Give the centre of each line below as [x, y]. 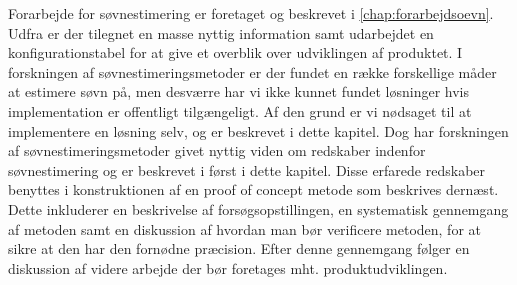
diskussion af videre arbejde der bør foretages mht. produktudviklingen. [228, 267]
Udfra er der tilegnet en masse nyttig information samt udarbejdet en [221, 32]
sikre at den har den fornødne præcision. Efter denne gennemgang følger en [239, 248]
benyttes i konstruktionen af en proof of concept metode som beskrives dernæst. [253, 189]
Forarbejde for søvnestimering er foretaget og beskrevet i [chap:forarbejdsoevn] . [251, 13]
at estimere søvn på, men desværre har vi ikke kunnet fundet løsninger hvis [239, 91]
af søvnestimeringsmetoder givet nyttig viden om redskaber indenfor [217, 150]
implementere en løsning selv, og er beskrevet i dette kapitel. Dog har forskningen [258, 130]
